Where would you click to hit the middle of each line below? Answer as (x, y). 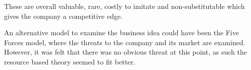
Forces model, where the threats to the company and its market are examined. (125, 42)
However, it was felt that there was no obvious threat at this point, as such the (125, 52)
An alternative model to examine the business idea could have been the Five (121, 33)
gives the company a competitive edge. (64, 16)
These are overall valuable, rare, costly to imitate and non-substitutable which (124, 6)
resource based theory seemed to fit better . (70, 61)
